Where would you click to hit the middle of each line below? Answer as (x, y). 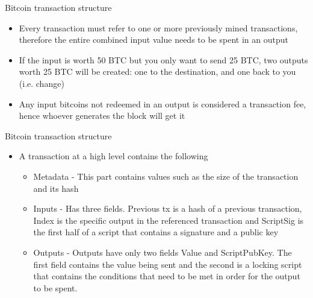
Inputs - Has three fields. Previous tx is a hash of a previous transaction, (168, 208)
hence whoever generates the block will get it (102, 116)
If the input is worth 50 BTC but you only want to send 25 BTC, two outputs (163, 59)
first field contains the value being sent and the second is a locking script (168, 264)
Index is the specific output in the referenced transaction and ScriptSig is (169, 220)
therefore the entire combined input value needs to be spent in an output (153, 40)
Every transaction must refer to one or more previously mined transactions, (158, 27)
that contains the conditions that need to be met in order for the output (167, 276)
